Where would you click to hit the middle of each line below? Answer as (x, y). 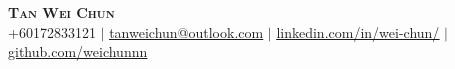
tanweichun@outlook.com (186, 31)
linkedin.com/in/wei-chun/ (358, 31)
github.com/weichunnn (78, 51)
